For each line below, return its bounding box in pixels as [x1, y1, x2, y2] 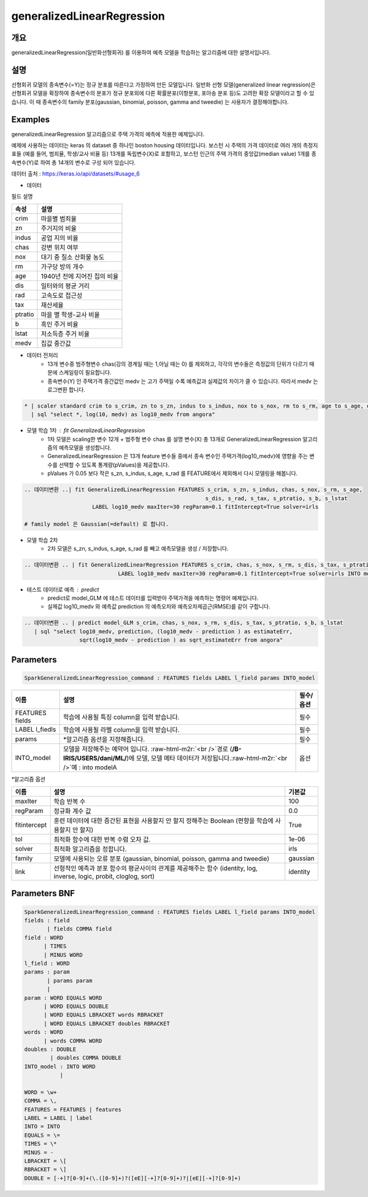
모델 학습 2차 [26, 536, 58, 543]
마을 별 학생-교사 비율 [40, 311, 101, 319]
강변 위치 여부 [40, 243, 79, 252]
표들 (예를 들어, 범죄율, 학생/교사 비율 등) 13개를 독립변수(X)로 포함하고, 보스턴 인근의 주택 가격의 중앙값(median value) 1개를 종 [11, 150, 317, 158]
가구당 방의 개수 [40, 263, 84, 271]
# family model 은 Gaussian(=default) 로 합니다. [24, 521, 169, 527]
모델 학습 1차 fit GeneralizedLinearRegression [26, 427, 145, 434]
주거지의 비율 [40, 224, 77, 233]
